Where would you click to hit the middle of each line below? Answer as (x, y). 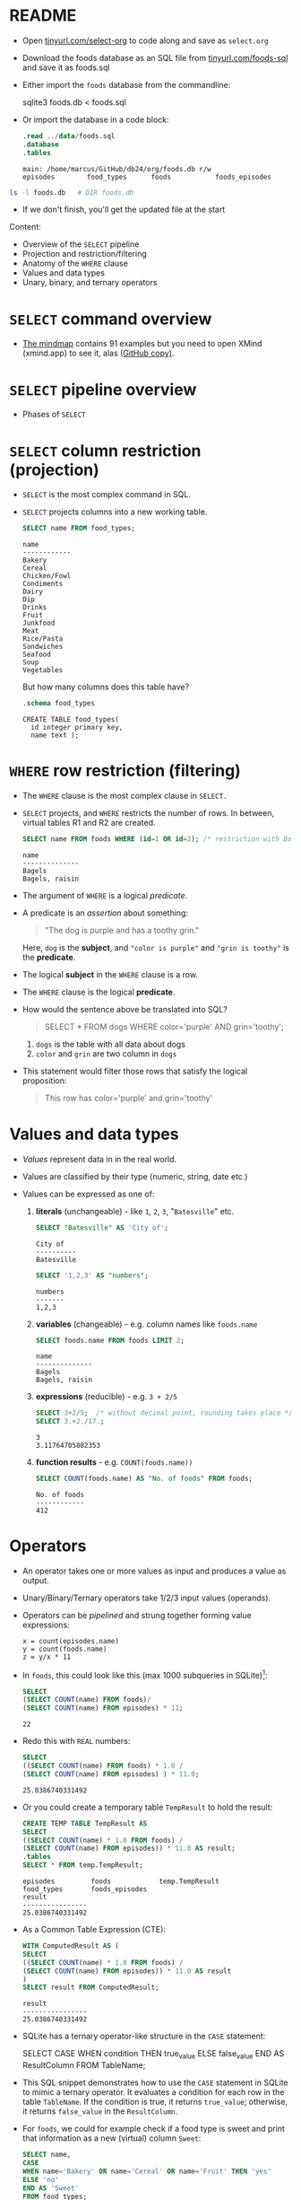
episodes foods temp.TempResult (120, 1881)
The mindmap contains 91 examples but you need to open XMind (142, 344)
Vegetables (43, 671)
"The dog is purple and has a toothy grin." (122, 930)
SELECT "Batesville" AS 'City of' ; (102, 1227)
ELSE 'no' (41, 2179)
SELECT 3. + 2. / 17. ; (70, 1422)
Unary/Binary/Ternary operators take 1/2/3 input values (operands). (146, 1598)
